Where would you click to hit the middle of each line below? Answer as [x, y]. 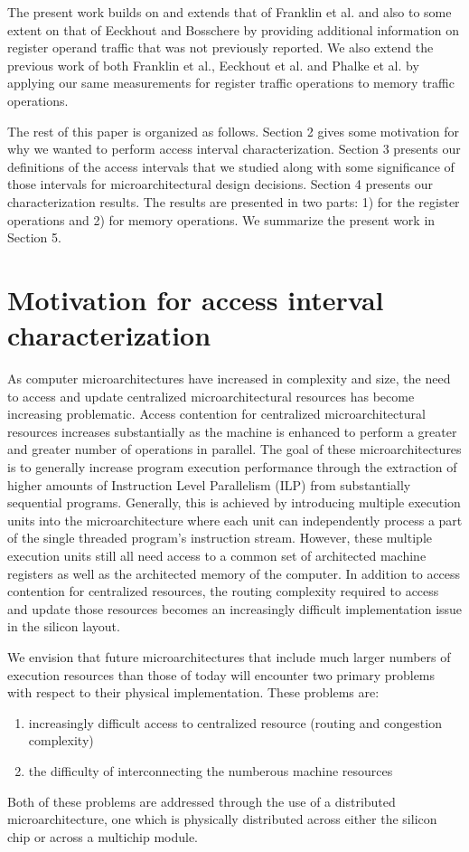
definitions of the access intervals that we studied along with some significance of [231, 166]
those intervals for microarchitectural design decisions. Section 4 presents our [220, 184]
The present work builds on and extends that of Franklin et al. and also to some [230, 12]
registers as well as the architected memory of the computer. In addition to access [234, 573]
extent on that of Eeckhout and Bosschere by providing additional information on [234, 29]
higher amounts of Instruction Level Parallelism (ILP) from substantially [209, 484]
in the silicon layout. [64, 626]
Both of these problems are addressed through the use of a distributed [202, 801]
